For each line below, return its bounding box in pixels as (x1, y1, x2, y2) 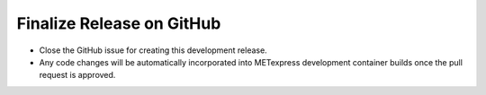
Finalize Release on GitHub (16, 13, 221, 33)
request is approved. (39, 70, 116, 81)
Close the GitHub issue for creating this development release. (39, 45, 267, 56)
